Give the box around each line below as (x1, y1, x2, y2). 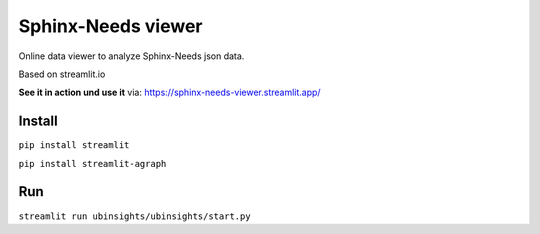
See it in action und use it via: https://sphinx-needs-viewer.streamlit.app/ (18, 86, 321, 99)
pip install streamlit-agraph (18, 158, 167, 169)
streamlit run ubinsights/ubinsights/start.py (18, 210, 251, 222)
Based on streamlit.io (18, 68, 106, 80)
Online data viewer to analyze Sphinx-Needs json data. (18, 50, 245, 62)
